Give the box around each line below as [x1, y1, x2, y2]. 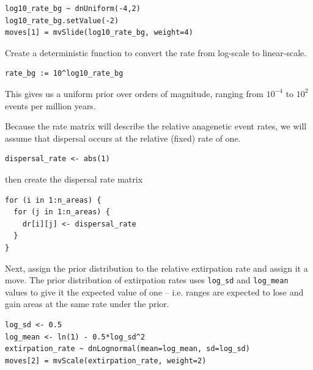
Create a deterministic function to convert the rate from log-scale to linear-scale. [5, 46, 307, 59]
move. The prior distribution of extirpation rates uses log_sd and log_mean [5, 274, 289, 286]
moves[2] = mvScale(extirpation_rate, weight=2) [5, 356, 207, 365]
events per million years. [5, 99, 96, 112]
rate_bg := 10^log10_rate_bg [5, 69, 123, 78]
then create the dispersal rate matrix [5, 172, 143, 185]
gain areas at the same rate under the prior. [5, 297, 169, 310]
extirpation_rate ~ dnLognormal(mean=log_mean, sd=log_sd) [5, 344, 250, 354]
